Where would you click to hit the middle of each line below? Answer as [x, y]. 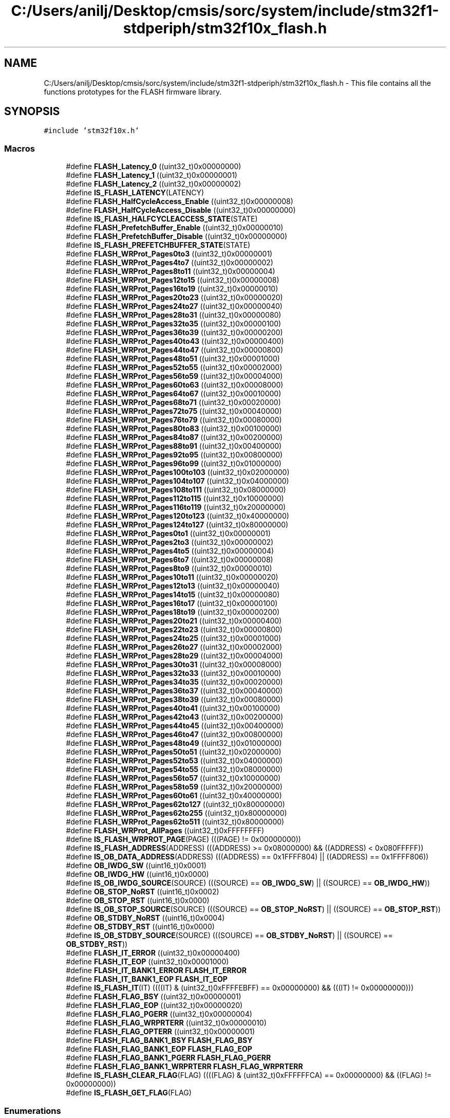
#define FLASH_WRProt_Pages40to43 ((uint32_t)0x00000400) [175, 341]
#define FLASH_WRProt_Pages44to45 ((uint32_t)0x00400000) [175, 726]
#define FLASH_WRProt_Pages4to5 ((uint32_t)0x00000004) [170, 551]
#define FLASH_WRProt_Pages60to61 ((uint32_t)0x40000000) [174, 796]
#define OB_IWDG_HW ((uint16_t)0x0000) [137, 874]
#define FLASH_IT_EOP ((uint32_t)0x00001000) [147, 962]
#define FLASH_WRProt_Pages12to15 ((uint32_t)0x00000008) [173, 280]
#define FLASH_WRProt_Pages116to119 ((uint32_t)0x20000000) [176, 507]
